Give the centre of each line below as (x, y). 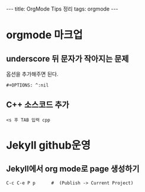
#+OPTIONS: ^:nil (28, 85)
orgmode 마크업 (44, 35)
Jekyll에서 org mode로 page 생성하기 (73, 169)
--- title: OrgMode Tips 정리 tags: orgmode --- (62, 9)
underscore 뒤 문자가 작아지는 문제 (67, 58)
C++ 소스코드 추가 (38, 105)
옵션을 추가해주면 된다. (32, 74)
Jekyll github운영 (48, 145)
